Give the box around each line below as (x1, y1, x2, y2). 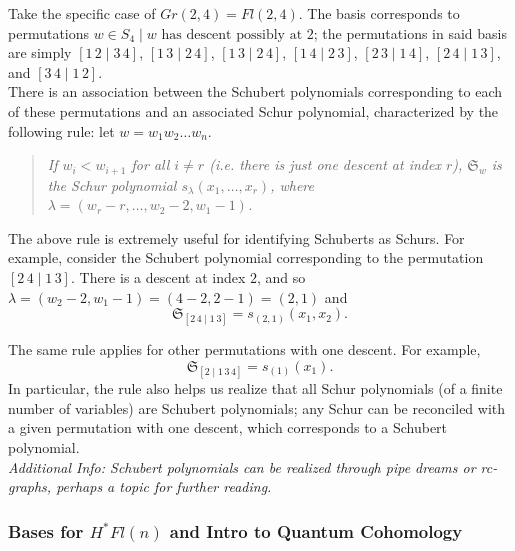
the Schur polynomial (47, 174, 177, 195)
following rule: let (8, 120, 115, 141)
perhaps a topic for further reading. (56, 476, 272, 497)
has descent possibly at (161, 27, 303, 42)
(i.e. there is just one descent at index (209, 154, 441, 175)
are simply (8, 42, 72, 63)
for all (131, 154, 170, 175)
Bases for (8, 518, 84, 543)
